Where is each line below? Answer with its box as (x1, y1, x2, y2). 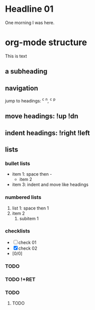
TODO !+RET (5, 276, 36, 283)
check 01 (18, 239, 37, 245)
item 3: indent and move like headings (12, 181, 89, 187)
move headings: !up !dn (5, 112, 79, 121)
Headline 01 (5, 3, 54, 15)
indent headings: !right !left (5, 129, 90, 137)
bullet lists (5, 160, 31, 167)
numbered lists (5, 194, 41, 201)
